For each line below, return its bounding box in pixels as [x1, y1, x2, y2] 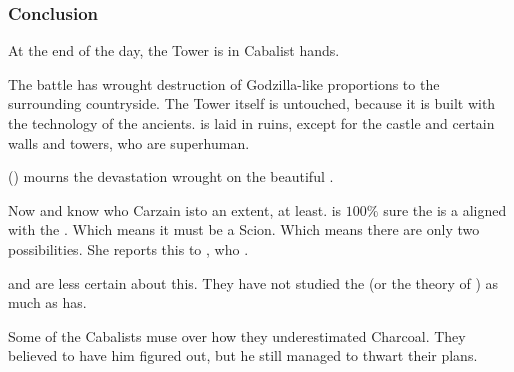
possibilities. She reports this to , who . [8, 238, 249, 259]
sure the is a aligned [383, 199, 507, 220]
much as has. [8, 292, 87, 313]
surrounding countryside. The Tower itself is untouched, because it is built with [8, 93, 496, 114]
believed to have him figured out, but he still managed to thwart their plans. [8, 345, 478, 366]
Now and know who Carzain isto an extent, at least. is [8, 199, 342, 220]
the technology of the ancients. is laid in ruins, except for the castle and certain [8, 113, 495, 133]
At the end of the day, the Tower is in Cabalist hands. [8, 40, 340, 61]
